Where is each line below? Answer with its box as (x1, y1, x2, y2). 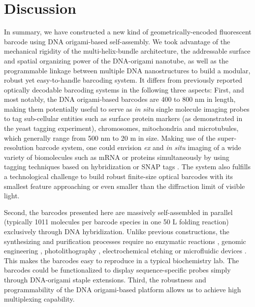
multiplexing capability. (4, 294, 75, 304)
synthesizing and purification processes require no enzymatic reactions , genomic (4, 236, 246, 246)
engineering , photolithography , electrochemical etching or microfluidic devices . (4, 246, 247, 256)
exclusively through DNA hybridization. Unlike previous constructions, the (4, 226, 229, 236)
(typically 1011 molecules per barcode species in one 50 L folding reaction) (4, 216, 229, 227)
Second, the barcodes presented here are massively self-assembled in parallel (4, 207, 233, 217)
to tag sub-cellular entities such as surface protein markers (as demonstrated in (4, 113, 243, 123)
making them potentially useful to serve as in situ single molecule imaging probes (4, 103, 250, 114)
